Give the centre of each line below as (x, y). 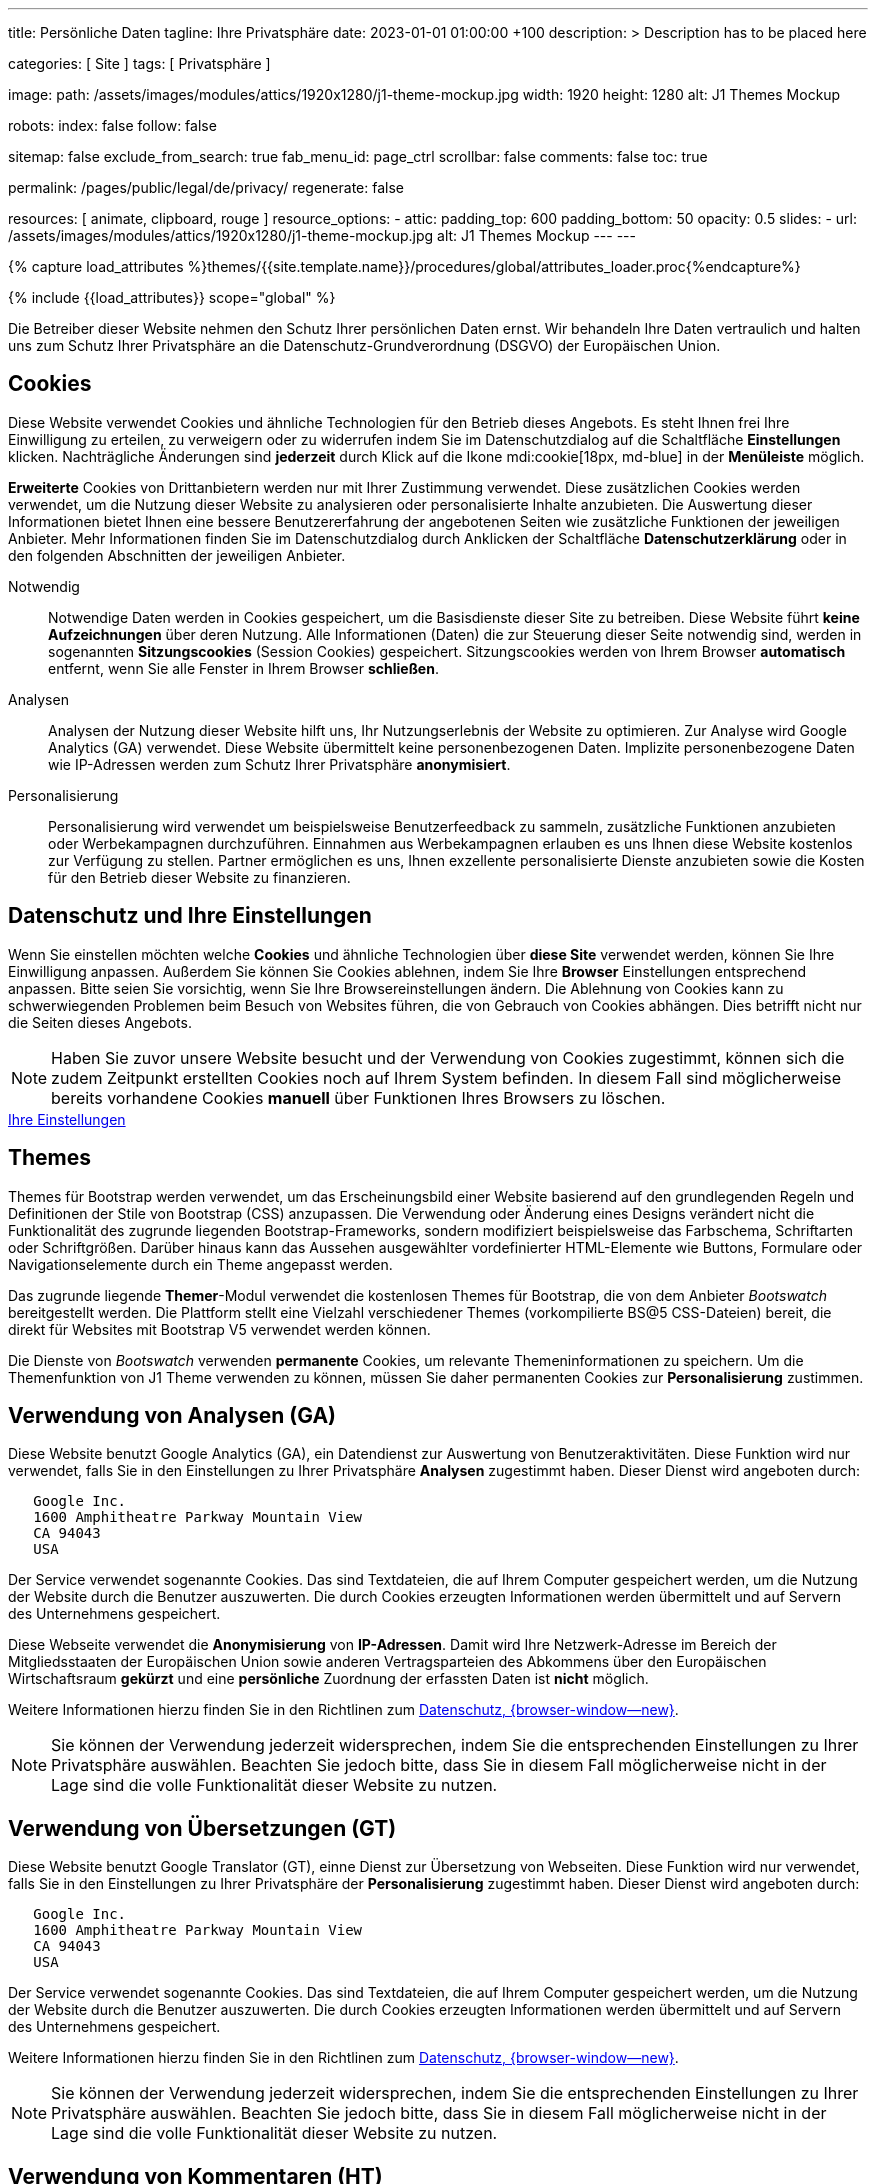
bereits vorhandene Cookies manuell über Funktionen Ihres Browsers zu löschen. (358, 1097)
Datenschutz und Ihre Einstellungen (190, 916)
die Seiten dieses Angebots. (100, 1022)
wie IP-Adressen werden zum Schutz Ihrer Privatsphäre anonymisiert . (279, 764)
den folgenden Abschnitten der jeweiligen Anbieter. (177, 555)
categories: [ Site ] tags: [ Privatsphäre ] (139, 63)
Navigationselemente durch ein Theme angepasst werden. (200, 1264)
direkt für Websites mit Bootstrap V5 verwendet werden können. (219, 1329)
